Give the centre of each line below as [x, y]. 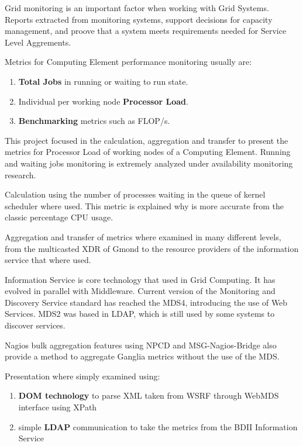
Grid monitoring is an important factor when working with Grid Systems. [137, 8]
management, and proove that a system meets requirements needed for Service [146, 31]
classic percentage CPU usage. [59, 217]
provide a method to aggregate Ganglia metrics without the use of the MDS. [142, 356]
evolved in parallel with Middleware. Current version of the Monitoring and [140, 291]
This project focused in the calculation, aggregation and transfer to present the [147, 140]
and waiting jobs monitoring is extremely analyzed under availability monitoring [149, 163]
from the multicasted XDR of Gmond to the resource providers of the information [152, 248]
